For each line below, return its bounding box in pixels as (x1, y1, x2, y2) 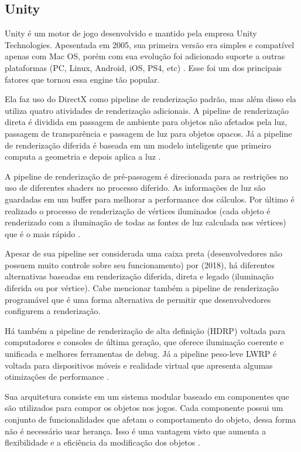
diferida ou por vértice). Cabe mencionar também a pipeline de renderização (5, 282, 279, 294)
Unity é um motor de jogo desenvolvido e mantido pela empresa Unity (5, 27, 257, 39)
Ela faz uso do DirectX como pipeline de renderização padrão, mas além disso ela (5, 93, 296, 105)
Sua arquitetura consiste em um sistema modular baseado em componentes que (5, 390, 289, 402)
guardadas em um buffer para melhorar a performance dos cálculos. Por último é (5, 193, 295, 205)
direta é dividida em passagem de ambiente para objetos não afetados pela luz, (5, 116, 288, 128)
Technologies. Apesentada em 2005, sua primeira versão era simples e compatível (5, 38, 295, 50)
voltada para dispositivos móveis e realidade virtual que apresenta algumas (5, 359, 273, 371)
